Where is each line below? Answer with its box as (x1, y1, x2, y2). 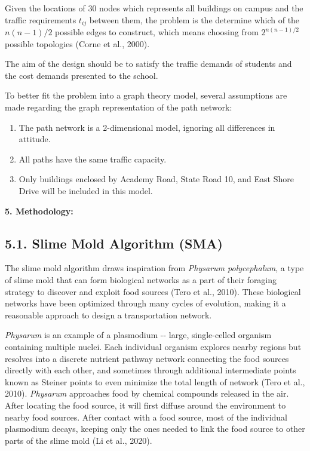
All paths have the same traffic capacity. (19, 152, 167, 165)
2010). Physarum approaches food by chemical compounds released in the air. (5, 387, 289, 400)
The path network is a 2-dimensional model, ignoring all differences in (19, 121, 275, 133)
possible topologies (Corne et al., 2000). (5, 37, 150, 50)
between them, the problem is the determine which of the (89, 13, 300, 26)
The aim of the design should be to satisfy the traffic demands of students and (5, 57, 292, 70)
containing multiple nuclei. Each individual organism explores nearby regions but (5, 340, 302, 352)
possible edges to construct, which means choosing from (55, 26, 259, 38)
